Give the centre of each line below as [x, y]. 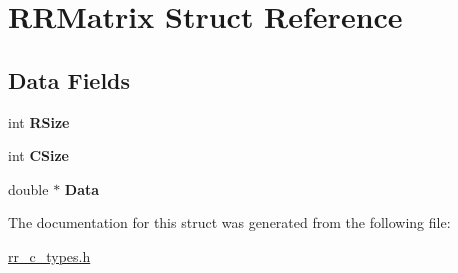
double [28, 188]
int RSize [39, 121]
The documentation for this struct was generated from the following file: [229, 222]
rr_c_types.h [49, 255]
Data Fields [69, 79]
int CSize [38, 155]
